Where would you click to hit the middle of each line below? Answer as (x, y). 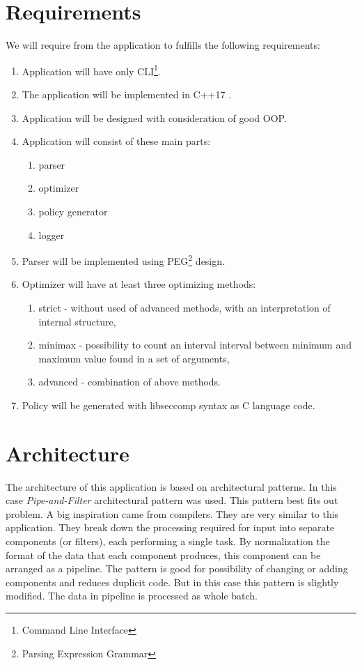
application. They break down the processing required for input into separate (170, 527)
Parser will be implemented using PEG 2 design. (123, 260)
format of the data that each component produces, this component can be (163, 555)
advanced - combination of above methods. (130, 382)
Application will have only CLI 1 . (91, 70)
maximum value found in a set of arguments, (134, 358)
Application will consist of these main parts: (116, 141)
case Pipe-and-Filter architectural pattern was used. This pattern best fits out (172, 500)
